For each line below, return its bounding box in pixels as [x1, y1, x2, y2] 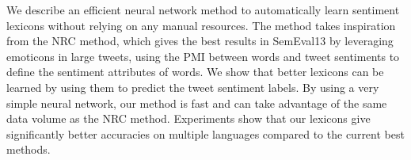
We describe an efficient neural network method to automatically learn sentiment [6, 2, 400, 17]
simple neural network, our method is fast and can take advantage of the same [6, 94, 387, 111]
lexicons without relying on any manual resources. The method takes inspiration [6, 17, 396, 33]
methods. [6, 141, 51, 158]
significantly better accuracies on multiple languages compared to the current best [6, 125, 405, 142]
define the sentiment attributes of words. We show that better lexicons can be [6, 63, 384, 80]
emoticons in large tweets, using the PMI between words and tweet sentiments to [6, 48, 400, 64]
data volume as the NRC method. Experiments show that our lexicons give [6, 110, 371, 127]
